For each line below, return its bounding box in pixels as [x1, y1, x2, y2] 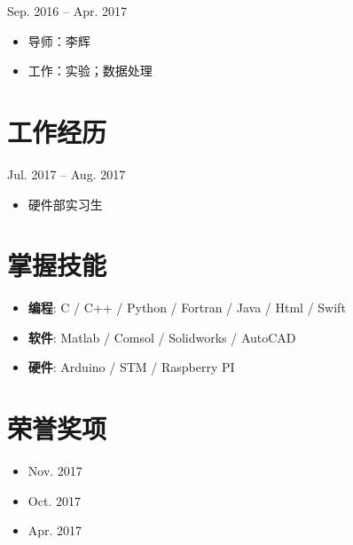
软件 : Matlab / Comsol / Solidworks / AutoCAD [27, 328, 296, 346]
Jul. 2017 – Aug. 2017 [7, 164, 126, 183]
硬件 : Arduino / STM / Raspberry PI [27, 358, 235, 376]
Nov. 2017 [27, 462, 82, 480]
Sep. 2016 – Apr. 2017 [7, 2, 127, 20]
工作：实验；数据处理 [27, 61, 153, 80]
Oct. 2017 [27, 491, 81, 509]
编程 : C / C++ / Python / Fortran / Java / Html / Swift [27, 298, 346, 317]
